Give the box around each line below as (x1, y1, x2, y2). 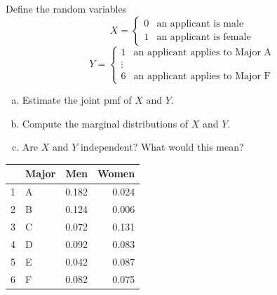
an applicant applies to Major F (133, 71, 271, 81)
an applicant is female (156, 32, 251, 43)
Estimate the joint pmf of (22, 92, 132, 107)
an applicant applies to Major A (133, 47, 272, 57)
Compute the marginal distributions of (22, 116, 189, 130)
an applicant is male (156, 19, 244, 29)
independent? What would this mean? (80, 139, 244, 154)
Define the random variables (6, 1, 127, 15)
